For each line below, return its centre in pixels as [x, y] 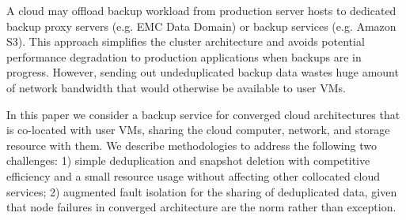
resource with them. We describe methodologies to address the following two [192, 145]
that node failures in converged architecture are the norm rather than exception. [201, 207]
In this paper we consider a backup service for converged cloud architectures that [203, 114]
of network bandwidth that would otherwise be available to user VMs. [176, 87]
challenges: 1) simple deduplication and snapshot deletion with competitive [188, 160]
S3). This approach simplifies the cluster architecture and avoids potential [186, 41]
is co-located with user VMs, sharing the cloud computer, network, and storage [198, 130]
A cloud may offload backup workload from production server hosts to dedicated [201, 10]
